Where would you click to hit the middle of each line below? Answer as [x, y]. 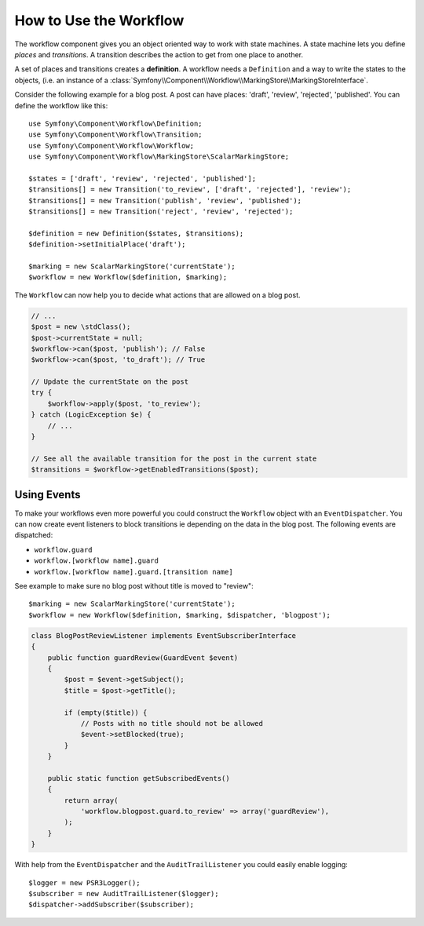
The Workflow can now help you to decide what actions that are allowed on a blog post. [158, 295]
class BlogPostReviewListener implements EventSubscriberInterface [164, 635]
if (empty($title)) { [106, 713]
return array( [91, 800]
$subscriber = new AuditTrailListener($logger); [124, 893]
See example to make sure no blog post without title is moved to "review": [134, 586]
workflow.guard [64, 550]
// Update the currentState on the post [110, 382]
